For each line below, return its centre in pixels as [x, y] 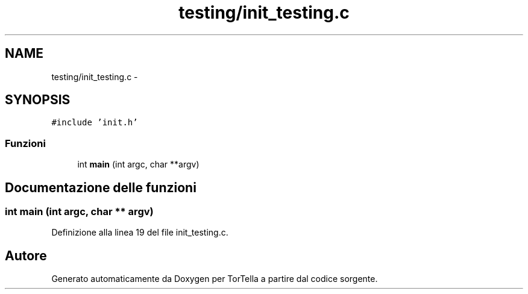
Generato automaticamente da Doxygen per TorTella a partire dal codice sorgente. [215, 279]
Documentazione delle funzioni [101, 187]
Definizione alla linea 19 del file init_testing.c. [140, 233]
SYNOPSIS [38, 100]
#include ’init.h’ [95, 123]
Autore [26, 255]
